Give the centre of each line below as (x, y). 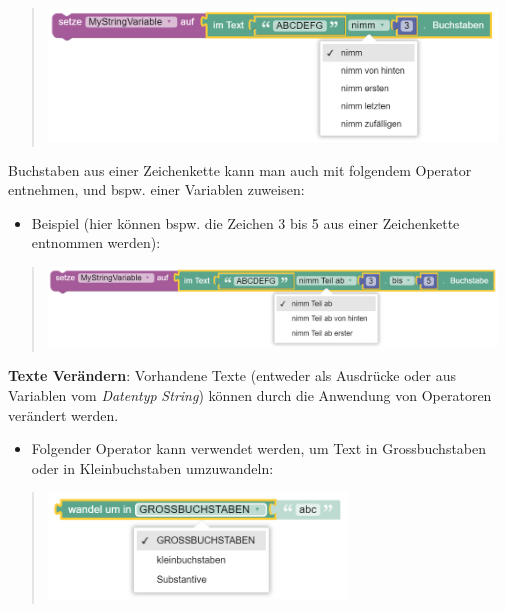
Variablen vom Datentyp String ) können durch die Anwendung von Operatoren (250, 395)
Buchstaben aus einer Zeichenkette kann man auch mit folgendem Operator (240, 169)
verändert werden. (63, 414)
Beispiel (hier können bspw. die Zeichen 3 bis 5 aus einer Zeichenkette (245, 222)
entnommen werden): (96, 242)
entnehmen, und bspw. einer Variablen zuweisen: (156, 189)
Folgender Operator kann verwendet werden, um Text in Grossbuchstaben (259, 448)
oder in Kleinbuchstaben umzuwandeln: (152, 467)
